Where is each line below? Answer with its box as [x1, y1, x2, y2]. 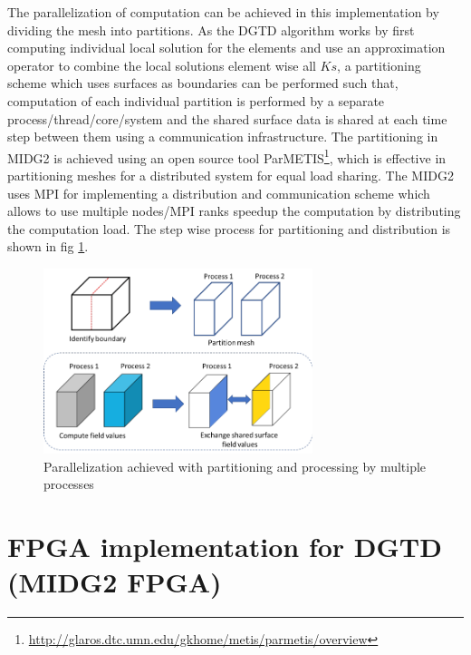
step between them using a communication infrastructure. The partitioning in [7, 127, 438, 146]
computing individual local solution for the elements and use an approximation [7, 38, 446, 57]
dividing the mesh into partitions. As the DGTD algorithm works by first [7, 20, 415, 39]
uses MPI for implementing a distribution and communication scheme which [7, 183, 430, 202]
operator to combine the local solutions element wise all [7, 55, 316, 74]
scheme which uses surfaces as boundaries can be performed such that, [7, 73, 399, 93]
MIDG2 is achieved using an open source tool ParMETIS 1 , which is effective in [7, 145, 447, 167]
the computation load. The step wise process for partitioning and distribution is [7, 219, 451, 238]
